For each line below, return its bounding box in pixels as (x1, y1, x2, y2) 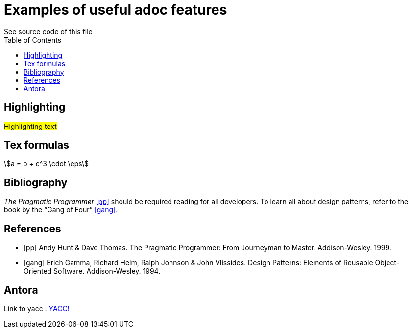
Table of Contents (4, 35, 62, 44)
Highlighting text (4, 122, 57, 130)
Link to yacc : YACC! (4, 304, 70, 313)
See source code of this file (4, 27, 93, 36)
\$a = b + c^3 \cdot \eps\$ (4, 159, 89, 168)
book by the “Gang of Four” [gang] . (4, 205, 118, 214)
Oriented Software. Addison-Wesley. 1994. (24, 267, 161, 276)
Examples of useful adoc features (4, 1, 227, 18)
